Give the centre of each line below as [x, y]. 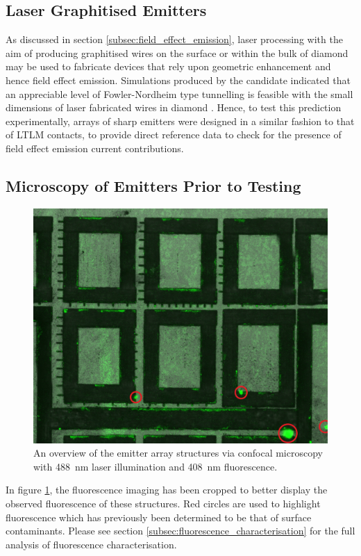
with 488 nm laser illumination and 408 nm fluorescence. [156, 466]
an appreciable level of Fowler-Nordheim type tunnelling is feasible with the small [179, 93]
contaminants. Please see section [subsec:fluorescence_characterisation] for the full [180, 531]
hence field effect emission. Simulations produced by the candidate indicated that [178, 80]
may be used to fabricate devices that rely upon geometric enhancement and [168, 66]
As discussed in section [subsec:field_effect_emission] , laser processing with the [174, 39]
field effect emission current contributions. [95, 148]
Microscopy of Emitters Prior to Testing [153, 185]
